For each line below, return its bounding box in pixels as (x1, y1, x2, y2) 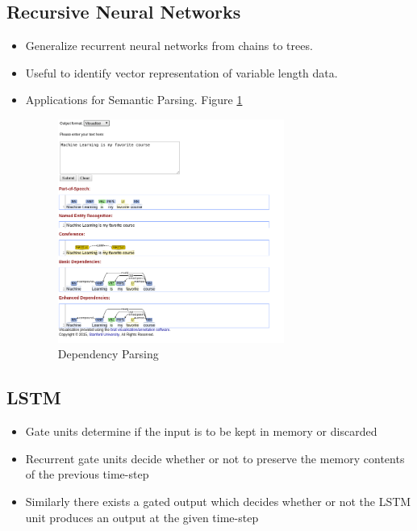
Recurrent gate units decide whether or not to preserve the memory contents (25, 449, 405, 466)
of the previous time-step (25, 466, 149, 483)
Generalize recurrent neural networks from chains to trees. (25, 37, 313, 54)
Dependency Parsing (57, 345, 159, 362)
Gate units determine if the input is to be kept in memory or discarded (25, 423, 377, 440)
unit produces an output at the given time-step (25, 508, 259, 525)
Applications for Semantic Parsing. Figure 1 (25, 91, 243, 108)
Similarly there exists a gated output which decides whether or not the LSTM (25, 492, 411, 509)
